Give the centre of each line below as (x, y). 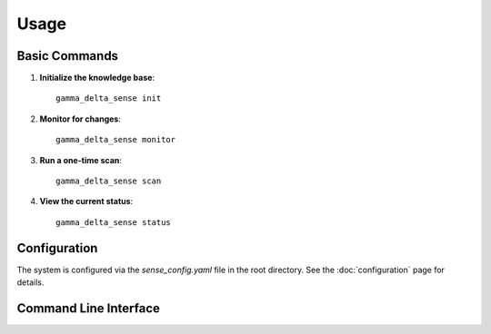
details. (30, 282)
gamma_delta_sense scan (109, 181)
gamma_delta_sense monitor (116, 140)
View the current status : (86, 201)
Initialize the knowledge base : (97, 78)
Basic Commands (67, 56)
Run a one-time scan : (81, 160)
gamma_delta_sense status (114, 222)
